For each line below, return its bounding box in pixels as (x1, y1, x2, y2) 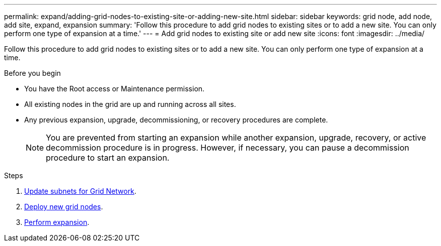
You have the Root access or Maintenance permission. (24, 84, 205, 93)
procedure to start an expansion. (46, 153, 170, 163)
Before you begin (4, 69, 61, 77)
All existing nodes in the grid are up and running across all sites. (24, 100, 236, 108)
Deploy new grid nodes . (24, 202, 103, 211)
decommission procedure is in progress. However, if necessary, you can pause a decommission (46, 143, 409, 153)
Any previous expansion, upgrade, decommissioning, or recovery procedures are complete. (24, 115, 328, 124)
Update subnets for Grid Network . (24, 187, 136, 195)
